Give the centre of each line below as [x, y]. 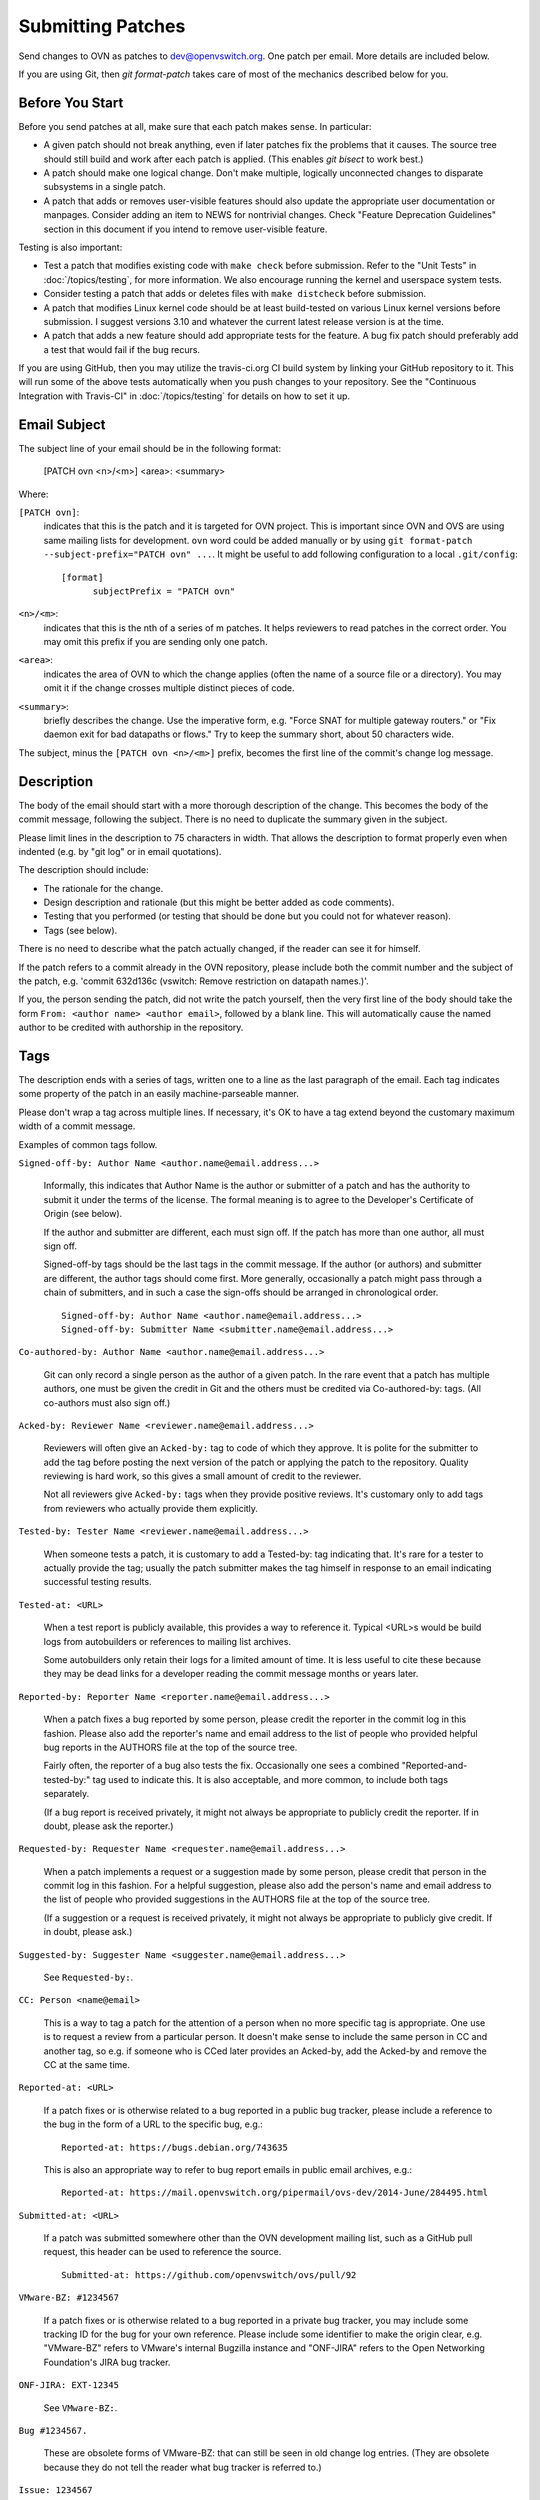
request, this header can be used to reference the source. [162, 2252]
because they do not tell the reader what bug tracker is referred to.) [182, 2467]
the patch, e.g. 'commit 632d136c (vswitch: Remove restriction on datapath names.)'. [193, 981]
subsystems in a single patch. [104, 187]
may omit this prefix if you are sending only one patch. [156, 642]
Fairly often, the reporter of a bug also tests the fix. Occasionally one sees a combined [221, 1766]
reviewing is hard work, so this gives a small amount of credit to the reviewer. [202, 1476]
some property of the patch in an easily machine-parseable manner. [158, 1094]
